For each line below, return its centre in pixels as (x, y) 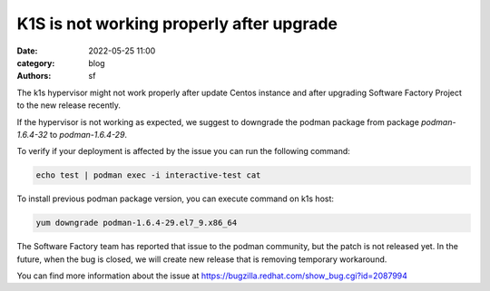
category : (36, 63)
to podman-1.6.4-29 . (88, 134)
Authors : (34, 76)
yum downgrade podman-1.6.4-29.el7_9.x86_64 (137, 223)
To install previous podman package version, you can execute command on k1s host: (176, 199)
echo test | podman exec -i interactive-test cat (148, 175)
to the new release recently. (69, 105)
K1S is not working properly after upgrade (177, 24)
